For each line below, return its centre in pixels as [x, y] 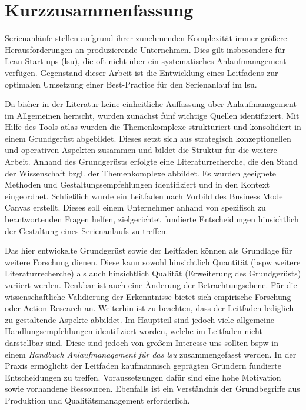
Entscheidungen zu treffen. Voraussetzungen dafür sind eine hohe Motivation [143, 377]
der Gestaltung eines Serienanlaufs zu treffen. [87, 230]
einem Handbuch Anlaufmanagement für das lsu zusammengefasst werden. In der [151, 354]
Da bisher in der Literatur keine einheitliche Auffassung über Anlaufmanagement [151, 104]
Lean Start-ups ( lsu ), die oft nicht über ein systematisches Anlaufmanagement [146, 61]
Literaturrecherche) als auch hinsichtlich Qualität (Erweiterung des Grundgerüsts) [153, 273]
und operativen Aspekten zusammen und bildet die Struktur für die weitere [141, 150]
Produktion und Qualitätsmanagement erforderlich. [97, 400]
